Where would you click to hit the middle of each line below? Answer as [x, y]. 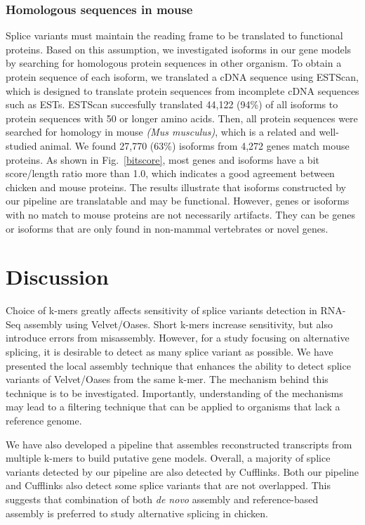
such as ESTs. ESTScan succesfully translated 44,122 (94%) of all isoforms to [172, 104]
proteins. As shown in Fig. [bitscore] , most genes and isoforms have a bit [162, 159]
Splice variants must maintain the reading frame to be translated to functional [174, 35]
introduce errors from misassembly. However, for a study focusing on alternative [178, 338]
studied [21, 145]
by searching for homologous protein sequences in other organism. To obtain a [174, 63]
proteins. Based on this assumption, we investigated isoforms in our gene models [179, 49]
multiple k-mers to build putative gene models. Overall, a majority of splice [168, 458]
